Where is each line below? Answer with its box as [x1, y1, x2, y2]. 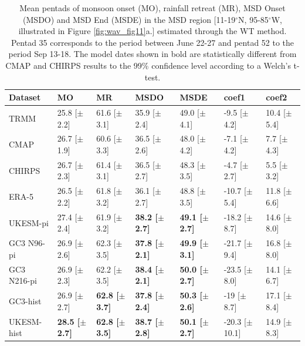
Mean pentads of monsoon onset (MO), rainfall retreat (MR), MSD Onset [19, 2, 286, 14]
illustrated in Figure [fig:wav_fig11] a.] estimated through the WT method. [18, 25, 287, 37]
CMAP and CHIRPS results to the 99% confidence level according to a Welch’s [5, 59, 291, 71]
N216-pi [9, 274, 37, 287]
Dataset [9, 91, 41, 103]
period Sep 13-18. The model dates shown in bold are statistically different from [8, 48, 297, 60]
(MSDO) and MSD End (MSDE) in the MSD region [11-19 [23, 13, 236, 25]
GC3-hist [9, 294, 42, 307]
